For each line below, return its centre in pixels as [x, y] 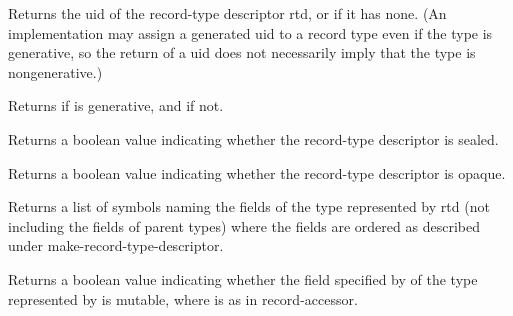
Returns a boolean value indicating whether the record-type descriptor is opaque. [257, 172]
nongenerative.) [55, 71]
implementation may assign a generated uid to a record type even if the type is [250, 32]
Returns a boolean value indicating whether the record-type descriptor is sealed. [253, 138]
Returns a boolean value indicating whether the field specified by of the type [243, 278]
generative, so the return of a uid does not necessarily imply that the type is [242, 52]
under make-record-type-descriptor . [116, 245]
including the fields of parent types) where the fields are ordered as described [244, 225]
